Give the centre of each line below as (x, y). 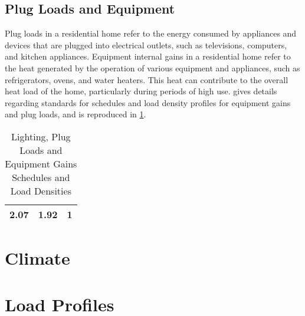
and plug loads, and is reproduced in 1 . (76, 114)
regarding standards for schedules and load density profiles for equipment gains (148, 102)
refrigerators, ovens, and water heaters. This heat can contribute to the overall (147, 79)
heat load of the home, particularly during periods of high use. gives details (141, 91)
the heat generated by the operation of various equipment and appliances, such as (152, 68)
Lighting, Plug (41, 136)
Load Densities (41, 190)
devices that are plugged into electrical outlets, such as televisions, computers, (146, 45)
